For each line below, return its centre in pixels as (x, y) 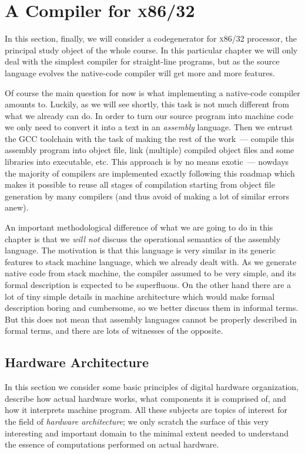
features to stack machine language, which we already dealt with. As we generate (151, 261)
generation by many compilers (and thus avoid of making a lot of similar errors (147, 196)
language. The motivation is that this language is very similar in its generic (140, 250)
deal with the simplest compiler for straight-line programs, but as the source (142, 61)
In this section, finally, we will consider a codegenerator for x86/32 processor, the (151, 38)
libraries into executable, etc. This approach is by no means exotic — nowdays (147, 162)
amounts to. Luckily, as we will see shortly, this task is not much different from (147, 104)
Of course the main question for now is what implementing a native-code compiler (152, 92)
